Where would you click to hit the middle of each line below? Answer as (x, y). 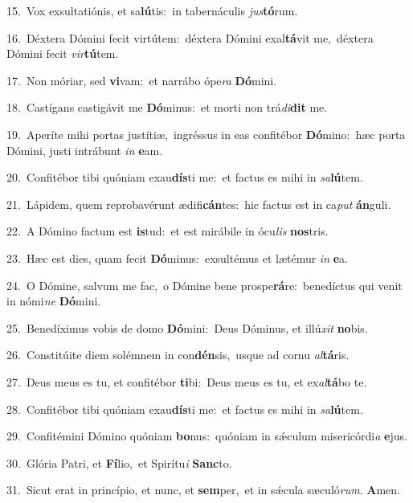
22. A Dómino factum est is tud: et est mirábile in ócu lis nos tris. (168, 231)
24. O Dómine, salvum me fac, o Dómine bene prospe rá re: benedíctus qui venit (204, 285)
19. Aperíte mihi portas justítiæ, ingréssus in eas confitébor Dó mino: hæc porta (206, 134)
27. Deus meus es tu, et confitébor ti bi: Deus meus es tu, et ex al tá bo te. (187, 381)
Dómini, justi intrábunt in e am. (85, 150)
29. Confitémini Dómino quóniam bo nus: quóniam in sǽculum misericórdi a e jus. (207, 436)
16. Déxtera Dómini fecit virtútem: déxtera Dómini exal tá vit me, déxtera (190, 37)
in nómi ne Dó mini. (54, 301)
